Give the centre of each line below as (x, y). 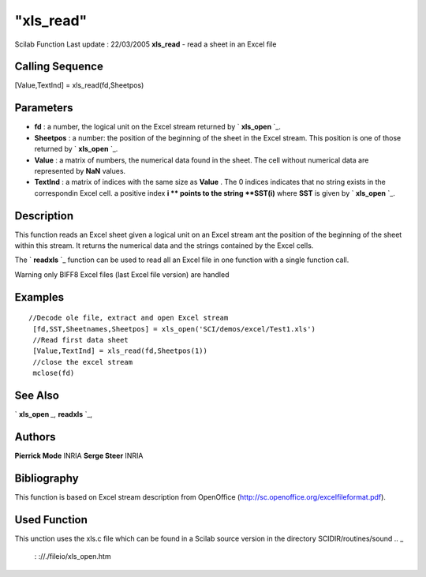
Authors (35, 437)
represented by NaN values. (80, 170)
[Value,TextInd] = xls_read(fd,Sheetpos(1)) (120, 351)
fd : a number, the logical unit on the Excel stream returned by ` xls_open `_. (158, 127)
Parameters (44, 108)
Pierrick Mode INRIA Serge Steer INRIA (79, 455)
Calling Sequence (59, 67)
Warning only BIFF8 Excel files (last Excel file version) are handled (122, 274)
